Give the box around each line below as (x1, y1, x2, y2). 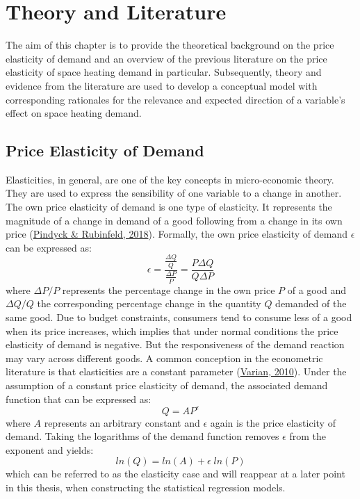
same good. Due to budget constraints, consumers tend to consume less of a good (6, 310, 352, 324)
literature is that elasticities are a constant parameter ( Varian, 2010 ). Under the (6, 364, 347, 379)
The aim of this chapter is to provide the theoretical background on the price (6, 38, 334, 52)
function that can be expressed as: (6, 391, 152, 406)
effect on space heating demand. (6, 106, 142, 120)
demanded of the (275, 296, 347, 311)
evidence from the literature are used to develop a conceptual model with (6, 78, 318, 92)
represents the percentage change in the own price (62, 282, 275, 297)
